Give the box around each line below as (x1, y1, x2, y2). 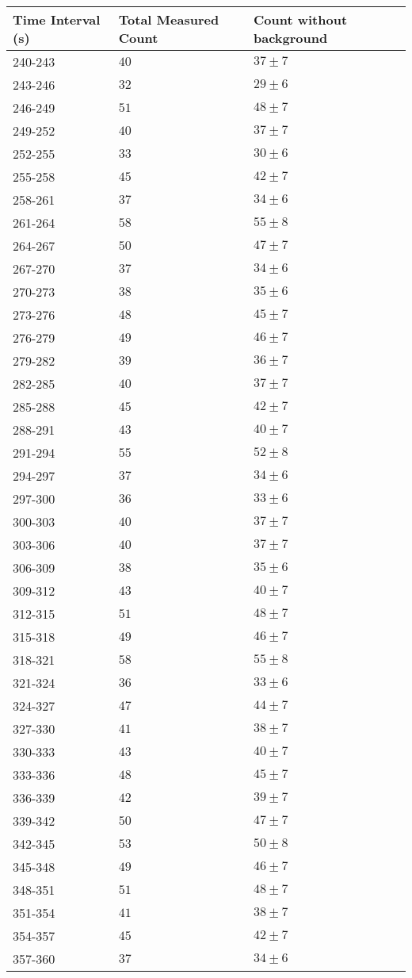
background (254, 29, 328, 47)
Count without (254, 10, 348, 29)
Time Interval (13, 10, 101, 29)
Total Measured (118, 10, 219, 29)
